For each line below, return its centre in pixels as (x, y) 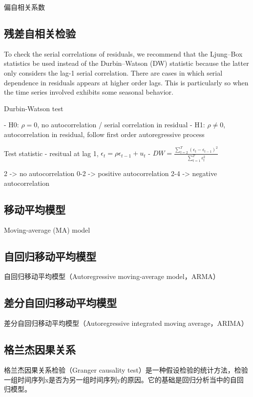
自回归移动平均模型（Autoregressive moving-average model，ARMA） (112, 276)
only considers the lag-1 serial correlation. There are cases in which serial (113, 72)
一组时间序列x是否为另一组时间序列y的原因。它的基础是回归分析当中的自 (120, 379)
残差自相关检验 (40, 33)
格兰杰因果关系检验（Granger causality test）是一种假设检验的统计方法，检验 (126, 369)
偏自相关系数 (24, 7)
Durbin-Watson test (34, 108)
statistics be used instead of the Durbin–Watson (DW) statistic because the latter (126, 63)
